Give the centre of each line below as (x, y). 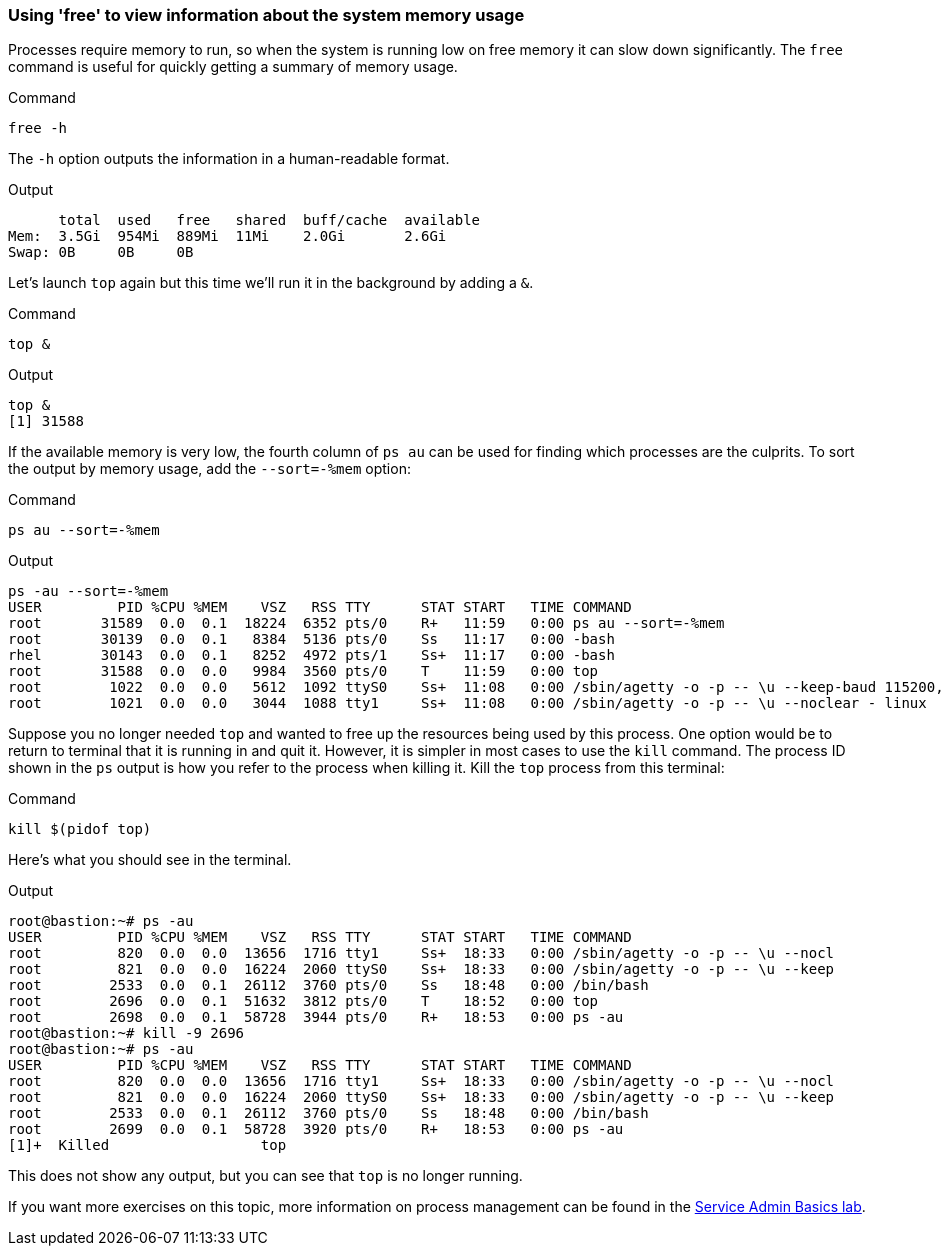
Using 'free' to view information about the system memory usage (266, 15)
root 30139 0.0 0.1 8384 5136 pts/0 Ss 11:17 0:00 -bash (311, 639)
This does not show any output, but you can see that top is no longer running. (265, 1176)
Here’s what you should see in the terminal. (150, 860)
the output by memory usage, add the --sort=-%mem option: (209, 469)
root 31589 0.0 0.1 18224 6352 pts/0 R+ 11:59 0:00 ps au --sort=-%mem (366, 623)
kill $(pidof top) (80, 829)
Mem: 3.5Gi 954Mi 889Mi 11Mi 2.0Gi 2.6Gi (227, 236)
